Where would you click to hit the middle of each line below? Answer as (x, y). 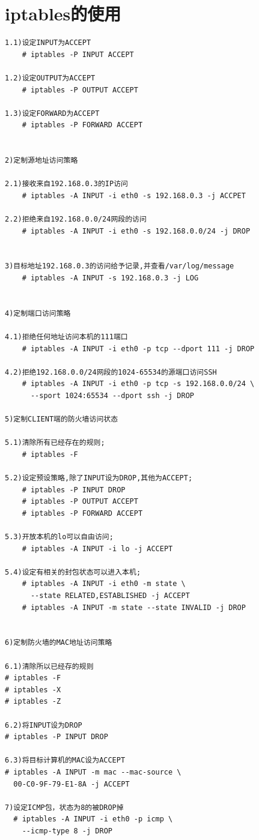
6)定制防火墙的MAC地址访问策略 (59, 643)
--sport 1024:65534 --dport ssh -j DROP (112, 395)
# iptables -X (33, 690)
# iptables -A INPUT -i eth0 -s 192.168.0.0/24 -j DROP (136, 231)
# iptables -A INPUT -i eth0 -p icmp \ (93, 819)
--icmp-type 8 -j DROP (67, 831)
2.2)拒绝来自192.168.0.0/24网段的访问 (76, 219)
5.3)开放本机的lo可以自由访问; (59, 537)
